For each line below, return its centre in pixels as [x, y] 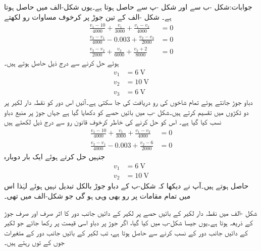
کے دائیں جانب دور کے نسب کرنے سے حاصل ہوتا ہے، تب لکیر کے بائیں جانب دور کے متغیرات [126, 232]
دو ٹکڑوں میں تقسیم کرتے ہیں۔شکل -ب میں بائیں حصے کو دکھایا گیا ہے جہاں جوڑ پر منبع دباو [126, 112]
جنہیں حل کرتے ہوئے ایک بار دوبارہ [55, 156]
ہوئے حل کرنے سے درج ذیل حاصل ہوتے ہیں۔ [62, 62]
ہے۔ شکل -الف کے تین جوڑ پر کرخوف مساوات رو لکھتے [88, 16]
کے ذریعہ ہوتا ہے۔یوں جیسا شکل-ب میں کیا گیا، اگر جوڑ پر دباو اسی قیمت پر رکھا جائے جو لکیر [128, 223]
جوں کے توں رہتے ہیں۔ [34, 242]
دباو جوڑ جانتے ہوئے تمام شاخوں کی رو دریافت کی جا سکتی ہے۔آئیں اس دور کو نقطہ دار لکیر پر [128, 102]
